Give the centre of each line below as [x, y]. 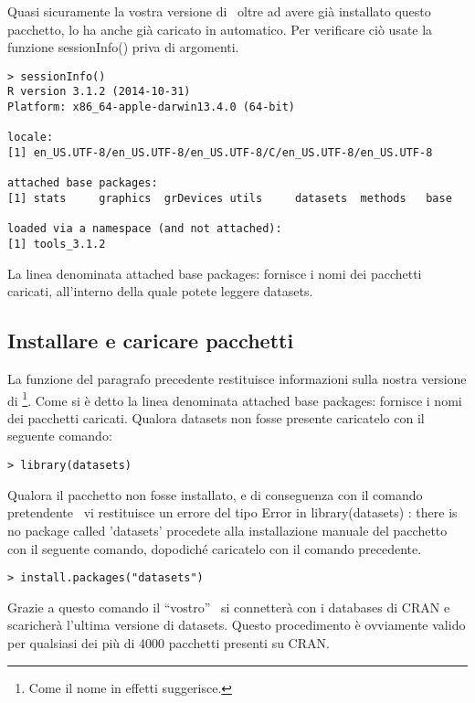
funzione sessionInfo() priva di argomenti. [123, 47]
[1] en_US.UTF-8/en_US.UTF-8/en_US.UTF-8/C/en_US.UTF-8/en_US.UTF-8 [220, 153]
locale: [31, 138]
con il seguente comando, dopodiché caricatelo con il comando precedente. [215, 548]
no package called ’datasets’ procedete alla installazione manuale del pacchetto [227, 530]
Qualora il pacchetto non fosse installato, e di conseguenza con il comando [215, 494]
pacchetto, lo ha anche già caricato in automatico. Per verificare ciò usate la [220, 29]
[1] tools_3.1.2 [57, 244]
